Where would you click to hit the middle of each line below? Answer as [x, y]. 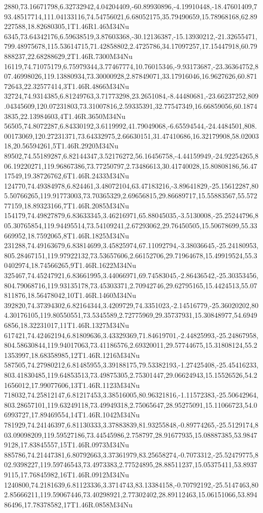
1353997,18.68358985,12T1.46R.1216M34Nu [72, 355]
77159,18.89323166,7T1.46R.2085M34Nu [67, 205]
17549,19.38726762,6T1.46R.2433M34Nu [67, 176]
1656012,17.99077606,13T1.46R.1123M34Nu [72, 385]
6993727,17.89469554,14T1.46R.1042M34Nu [72, 415]
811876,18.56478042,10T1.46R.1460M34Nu [70, 295]
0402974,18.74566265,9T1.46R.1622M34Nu [70, 265]
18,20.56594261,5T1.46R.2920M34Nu [61, 146]
